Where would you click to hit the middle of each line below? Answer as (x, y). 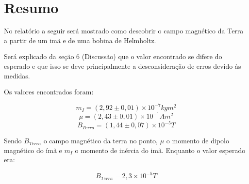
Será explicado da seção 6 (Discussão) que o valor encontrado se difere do (113, 56)
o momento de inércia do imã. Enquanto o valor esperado (160, 150)
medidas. (17, 75)
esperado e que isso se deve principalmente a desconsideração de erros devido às (123, 66)
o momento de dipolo (198, 141)
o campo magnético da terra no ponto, (101, 141)
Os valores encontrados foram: (49, 92)
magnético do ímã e (33, 150)
